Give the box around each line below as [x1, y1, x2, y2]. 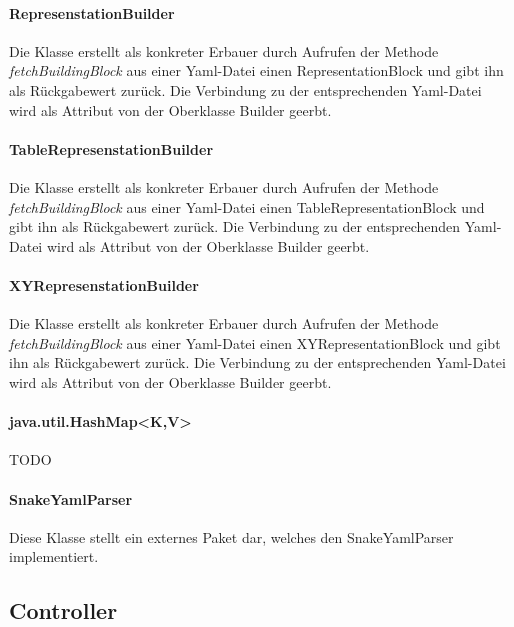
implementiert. [9, 546, 99, 567]
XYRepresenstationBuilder [9, 274, 199, 295]
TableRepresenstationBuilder [9, 138, 214, 159]
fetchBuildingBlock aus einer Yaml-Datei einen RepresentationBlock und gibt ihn [9, 60, 504, 81]
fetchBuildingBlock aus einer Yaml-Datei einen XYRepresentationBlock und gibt [9, 332, 501, 353]
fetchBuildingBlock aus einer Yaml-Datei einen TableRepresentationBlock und [9, 196, 485, 217]
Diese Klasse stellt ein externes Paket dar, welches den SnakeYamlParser [9, 526, 454, 547]
